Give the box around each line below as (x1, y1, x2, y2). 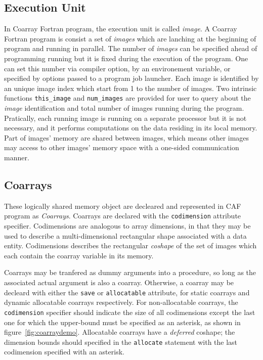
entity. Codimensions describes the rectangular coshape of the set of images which (4, 240, 257, 251)
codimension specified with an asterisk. (4, 346, 124, 357)
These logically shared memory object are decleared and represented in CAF (4, 200, 241, 211)
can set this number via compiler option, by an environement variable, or (4, 63, 231, 73)
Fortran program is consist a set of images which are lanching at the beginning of (4, 33, 256, 43)
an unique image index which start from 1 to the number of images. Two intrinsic (4, 82, 257, 93)
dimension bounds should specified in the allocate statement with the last (4, 336, 238, 347)
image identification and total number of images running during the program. (4, 103, 244, 113)
